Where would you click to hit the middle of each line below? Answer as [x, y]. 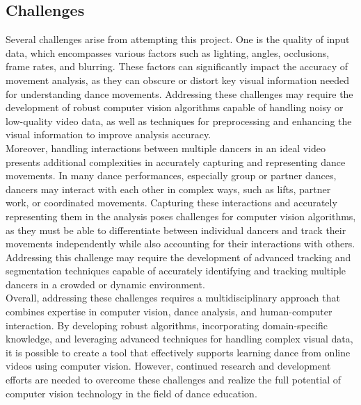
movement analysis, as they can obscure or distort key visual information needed [178, 80]
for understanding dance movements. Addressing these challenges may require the [179, 93]
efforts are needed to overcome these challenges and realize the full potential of [174, 380]
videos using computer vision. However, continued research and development [168, 366]
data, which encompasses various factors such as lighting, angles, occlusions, [168, 52]
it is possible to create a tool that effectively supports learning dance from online [178, 352]
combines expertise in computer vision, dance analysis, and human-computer [169, 312]
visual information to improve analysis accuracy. [109, 134]
